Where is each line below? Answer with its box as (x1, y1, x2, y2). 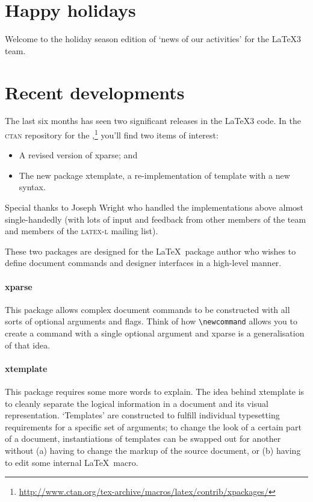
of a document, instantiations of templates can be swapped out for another (5, 432, 281, 445)
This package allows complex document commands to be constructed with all (5, 303, 290, 315)
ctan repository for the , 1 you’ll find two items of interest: (5, 127, 218, 141)
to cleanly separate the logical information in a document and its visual (5, 397, 268, 409)
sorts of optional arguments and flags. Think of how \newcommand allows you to (5, 315, 297, 327)
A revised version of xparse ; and (19, 149, 138, 161)
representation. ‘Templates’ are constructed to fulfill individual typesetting (5, 409, 280, 421)
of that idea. (5, 338, 51, 351)
